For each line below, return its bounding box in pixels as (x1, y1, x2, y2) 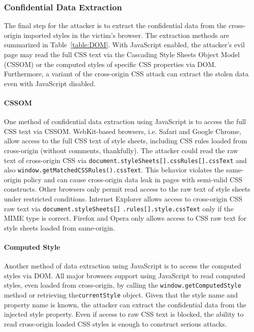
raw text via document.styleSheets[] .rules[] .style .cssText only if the (4, 203, 234, 213)
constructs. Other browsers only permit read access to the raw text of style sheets (4, 184, 251, 194)
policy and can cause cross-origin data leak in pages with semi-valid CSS (23, 174, 243, 184)
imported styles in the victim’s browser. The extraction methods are (23, 30, 229, 40)
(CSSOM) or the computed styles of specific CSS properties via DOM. (4, 59, 217, 69)
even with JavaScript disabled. (4, 78, 96, 88)
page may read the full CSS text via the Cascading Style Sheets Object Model (4, 49, 240, 59)
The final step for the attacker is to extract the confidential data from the (4, 20, 226, 31)
